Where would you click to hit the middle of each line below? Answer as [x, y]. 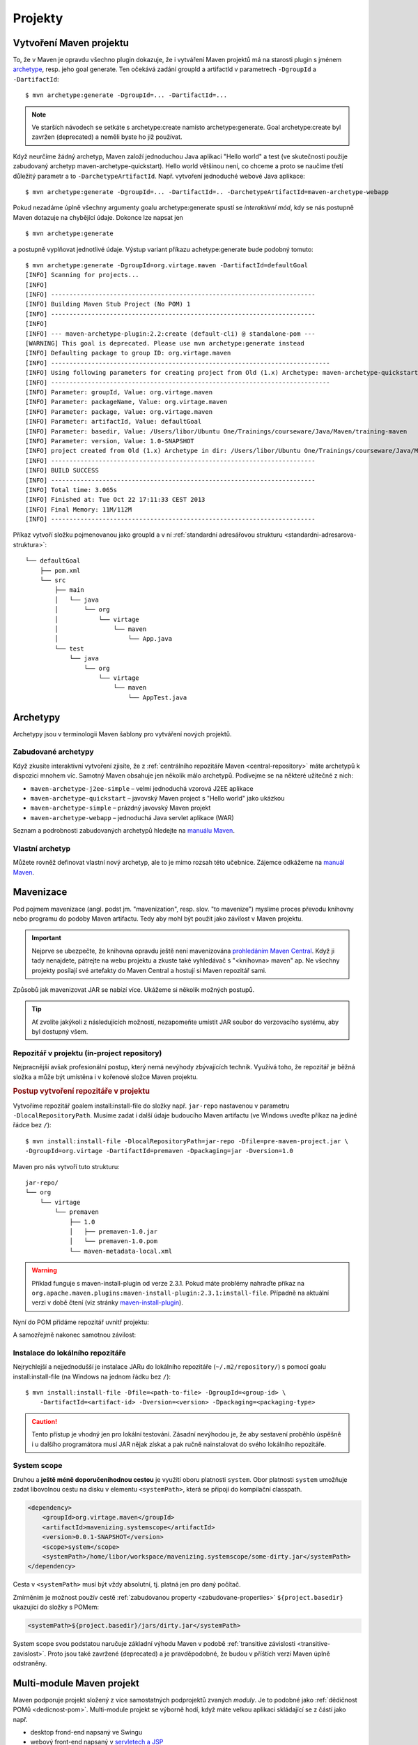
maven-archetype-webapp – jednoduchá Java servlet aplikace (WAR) [132, 817]
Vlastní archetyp [42, 848]
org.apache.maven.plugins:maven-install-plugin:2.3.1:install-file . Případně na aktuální [180, 1293]
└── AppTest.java [157, 697]
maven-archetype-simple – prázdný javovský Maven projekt [121, 808]
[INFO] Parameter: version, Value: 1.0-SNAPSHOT [110, 441]
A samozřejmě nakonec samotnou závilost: [75, 1335]
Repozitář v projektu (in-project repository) [87, 1053]
